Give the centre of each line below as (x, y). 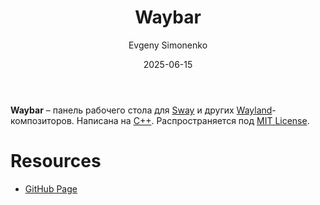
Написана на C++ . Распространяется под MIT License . (193, 120)
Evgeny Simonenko (168, 45)
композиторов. (42, 120)
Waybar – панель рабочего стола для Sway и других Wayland (141, 110)
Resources (56, 161)
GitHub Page (51, 188)
